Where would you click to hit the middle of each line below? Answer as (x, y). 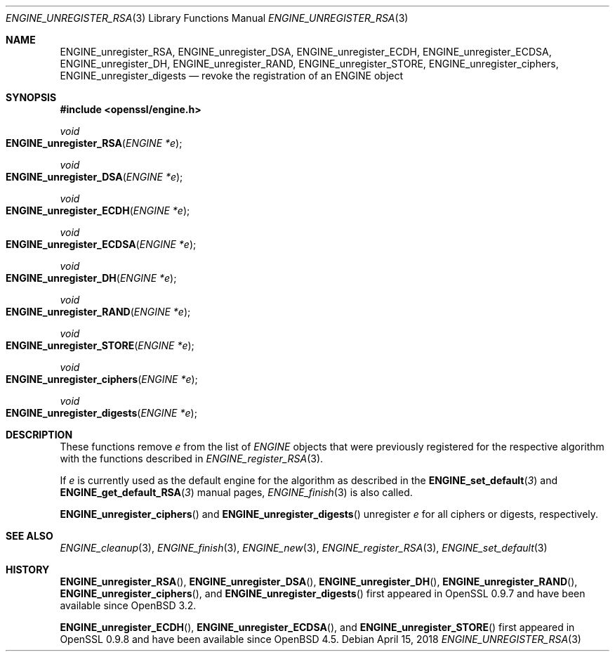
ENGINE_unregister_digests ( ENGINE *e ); (101, 413)
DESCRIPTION (39, 435)
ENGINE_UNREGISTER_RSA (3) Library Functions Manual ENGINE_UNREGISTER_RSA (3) (207, 18)
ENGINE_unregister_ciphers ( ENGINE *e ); (102, 379)
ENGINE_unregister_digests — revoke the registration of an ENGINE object (232, 76)
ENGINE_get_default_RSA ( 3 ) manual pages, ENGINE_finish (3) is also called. (236, 492)
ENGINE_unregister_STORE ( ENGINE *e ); (100, 345)
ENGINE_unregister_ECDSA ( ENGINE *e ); (101, 244)
